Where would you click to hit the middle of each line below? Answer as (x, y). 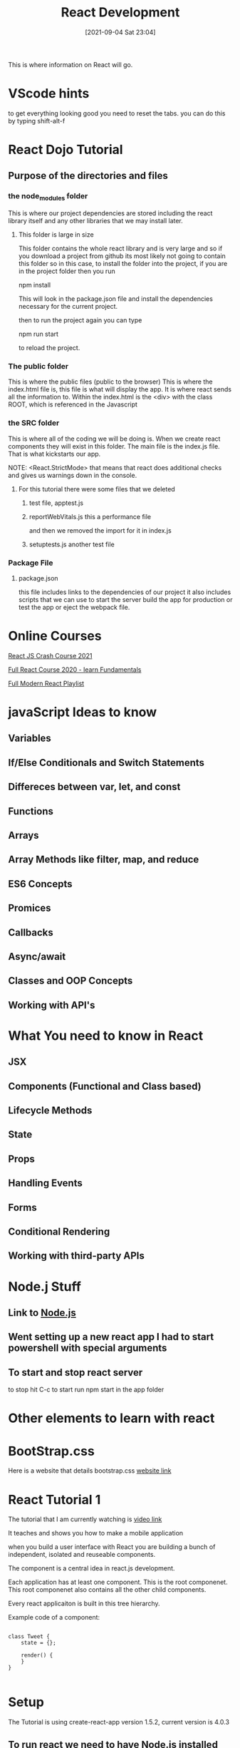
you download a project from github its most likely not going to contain (122, 256)
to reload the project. (49, 348)
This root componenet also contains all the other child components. (107, 1590)
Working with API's (52, 1005)
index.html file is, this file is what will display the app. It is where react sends (120, 389)
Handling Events (45, 1184)
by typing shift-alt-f (37, 121)
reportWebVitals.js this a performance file (90, 516)
